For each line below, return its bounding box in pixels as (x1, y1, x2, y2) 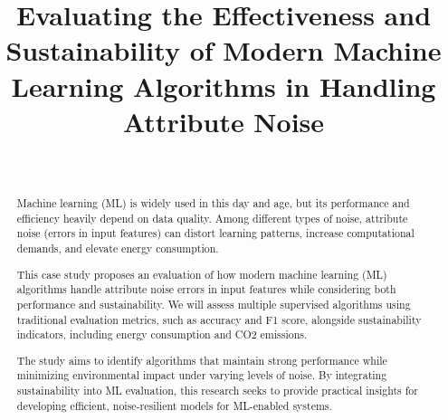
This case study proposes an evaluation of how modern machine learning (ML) (16, 266, 387, 282)
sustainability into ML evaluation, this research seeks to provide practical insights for (16, 383, 418, 398)
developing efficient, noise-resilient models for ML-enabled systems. (16, 397, 332, 413)
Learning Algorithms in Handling (11, 67, 436, 104)
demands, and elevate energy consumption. (16, 241, 219, 256)
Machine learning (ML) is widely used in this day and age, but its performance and (16, 196, 410, 211)
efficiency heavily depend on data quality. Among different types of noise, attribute (16, 210, 408, 225)
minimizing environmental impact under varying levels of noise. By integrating (16, 367, 387, 383)
